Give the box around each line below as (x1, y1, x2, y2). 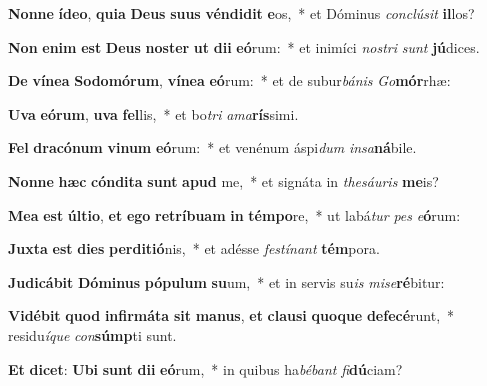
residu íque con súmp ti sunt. (8, 324, 177, 345)
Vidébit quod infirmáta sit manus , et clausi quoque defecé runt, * (8, 305, 455, 326)
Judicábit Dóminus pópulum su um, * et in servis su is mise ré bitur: (8, 271, 445, 292)
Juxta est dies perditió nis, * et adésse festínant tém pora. (8, 238, 380, 259)
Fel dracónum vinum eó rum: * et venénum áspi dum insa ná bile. (8, 137, 417, 158)
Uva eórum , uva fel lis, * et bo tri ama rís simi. (8, 103, 299, 124)
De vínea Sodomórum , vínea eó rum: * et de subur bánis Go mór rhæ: (8, 70, 451, 91)
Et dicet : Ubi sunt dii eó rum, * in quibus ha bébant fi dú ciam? (8, 358, 403, 379)
